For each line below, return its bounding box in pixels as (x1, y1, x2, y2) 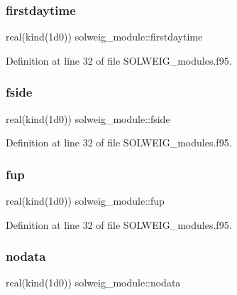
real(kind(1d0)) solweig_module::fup (6, 193, 165, 208)
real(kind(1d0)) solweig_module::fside (6, 111, 170, 126)
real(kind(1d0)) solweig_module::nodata (6, 275, 181, 290)
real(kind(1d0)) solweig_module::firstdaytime (6, 29, 203, 44)
